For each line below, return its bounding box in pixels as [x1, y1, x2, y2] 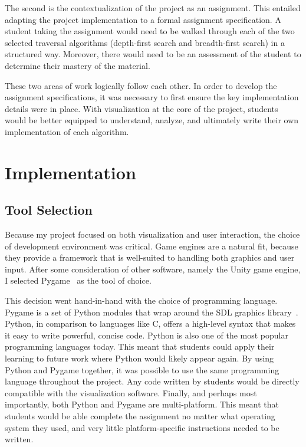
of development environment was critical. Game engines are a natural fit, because [5, 239, 298, 252]
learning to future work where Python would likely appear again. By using [5, 352, 274, 364]
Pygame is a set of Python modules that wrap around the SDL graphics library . [5, 305, 298, 318]
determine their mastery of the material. [5, 59, 150, 71]
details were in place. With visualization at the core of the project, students [5, 102, 278, 114]
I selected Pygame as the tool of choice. [5, 274, 152, 287]
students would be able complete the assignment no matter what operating [5, 410, 275, 422]
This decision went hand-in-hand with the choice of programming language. [5, 294, 278, 307]
